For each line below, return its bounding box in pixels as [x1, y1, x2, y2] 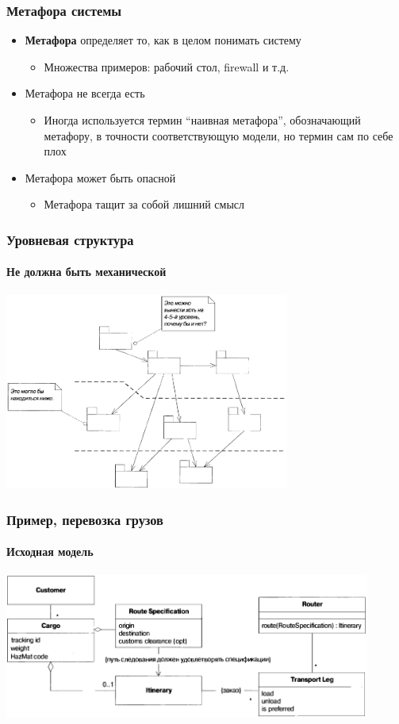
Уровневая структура [6, 229, 134, 249]
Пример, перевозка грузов [6, 509, 163, 529]
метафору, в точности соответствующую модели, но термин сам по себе [44, 127, 393, 144]
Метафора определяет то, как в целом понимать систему [25, 32, 301, 48]
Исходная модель [6, 543, 94, 560]
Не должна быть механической [6, 263, 167, 280]
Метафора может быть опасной [25, 169, 176, 186]
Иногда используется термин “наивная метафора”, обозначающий [44, 112, 361, 128]
